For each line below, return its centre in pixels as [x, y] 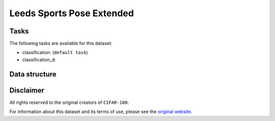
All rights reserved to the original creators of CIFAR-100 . [69, 102]
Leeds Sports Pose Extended [72, 13]
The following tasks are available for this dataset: [61, 44]
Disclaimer [27, 90]
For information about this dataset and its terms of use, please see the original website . [101, 112]
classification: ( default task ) [55, 53]
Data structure [33, 74]
